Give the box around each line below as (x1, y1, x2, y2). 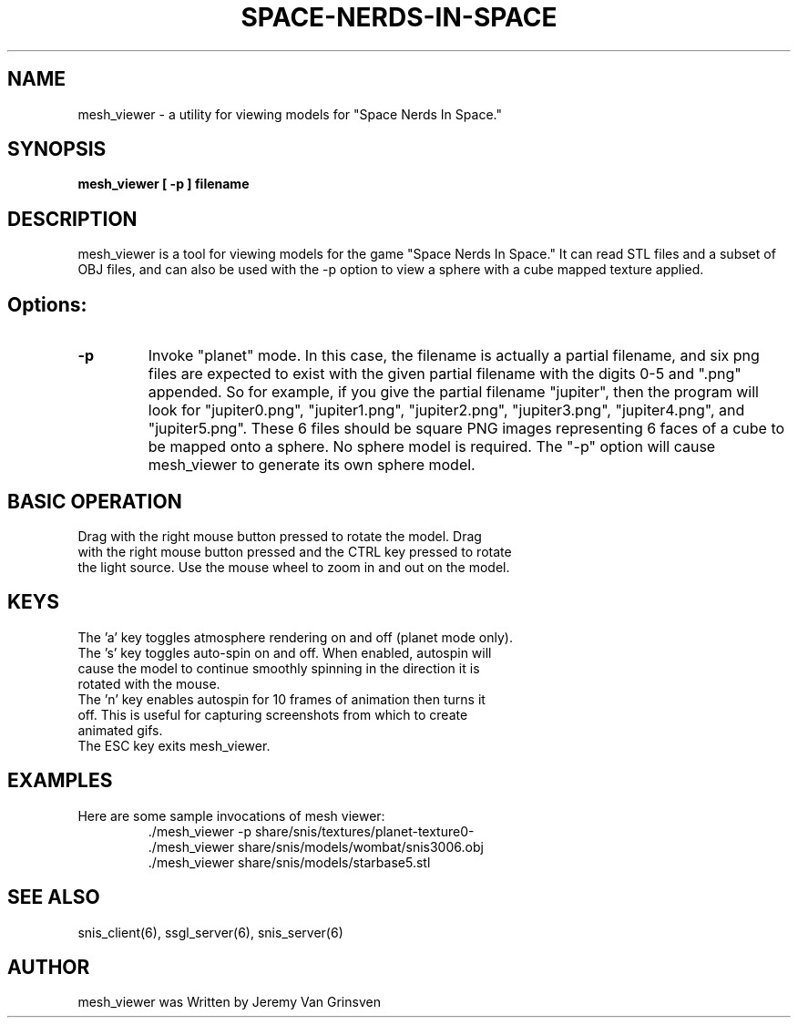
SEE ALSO (7, 886, 100, 909)
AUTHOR (7, 955, 90, 979)
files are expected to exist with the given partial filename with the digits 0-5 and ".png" (148, 364, 742, 384)
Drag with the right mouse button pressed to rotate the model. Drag (77, 528, 482, 544)
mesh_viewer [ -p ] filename (77, 176, 250, 192)
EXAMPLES (7, 769, 113, 793)
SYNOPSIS (7, 138, 107, 161)
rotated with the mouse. (77, 675, 220, 692)
